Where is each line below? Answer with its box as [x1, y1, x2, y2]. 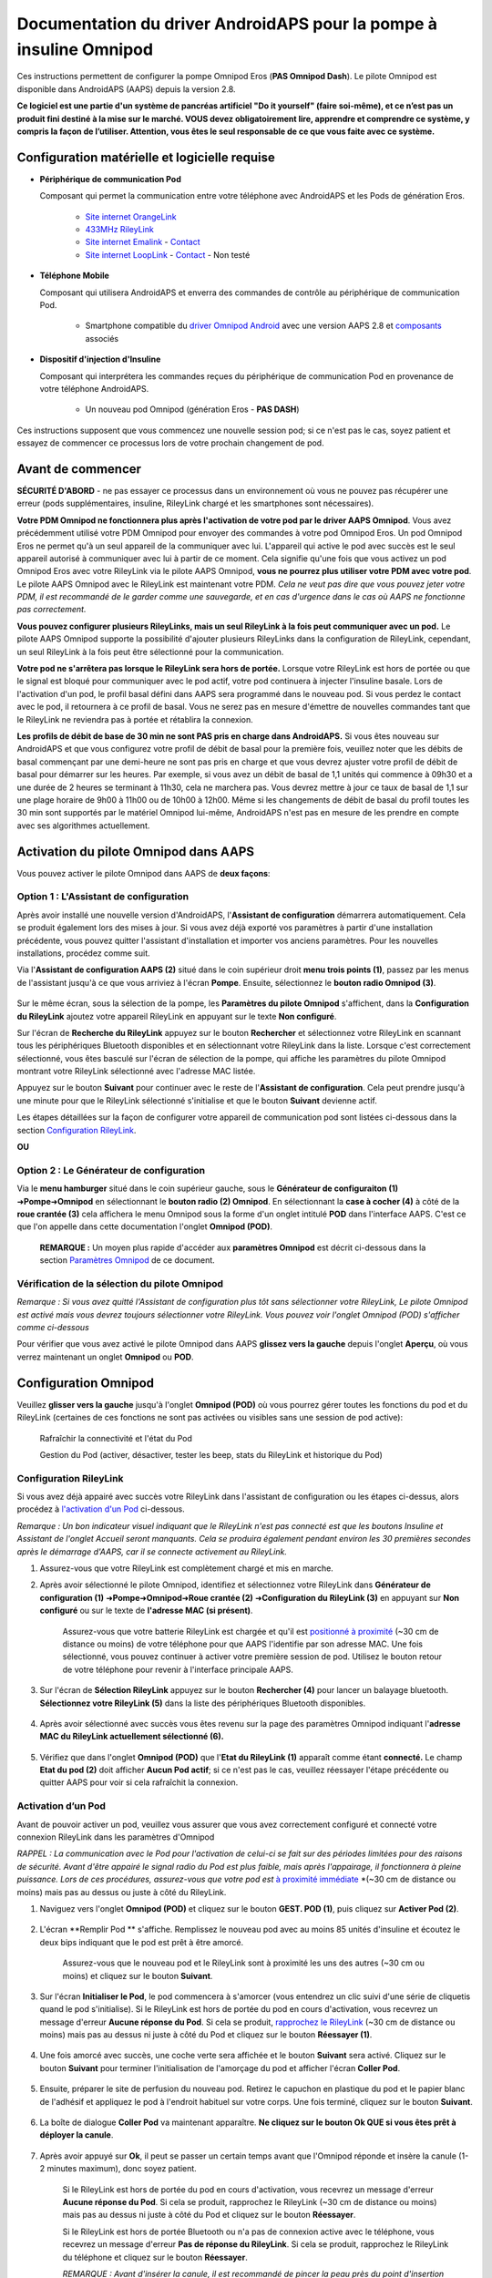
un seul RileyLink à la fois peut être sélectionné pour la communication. [16, 646, 284, 657]
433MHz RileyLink [85, 223, 154, 234]
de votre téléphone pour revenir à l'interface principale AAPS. [62, 1664, 293, 1675]
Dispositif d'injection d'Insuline [39, 354, 161, 364]
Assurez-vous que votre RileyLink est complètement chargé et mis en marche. [39, 1563, 334, 1574]
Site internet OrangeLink [85, 210, 177, 222]
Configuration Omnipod [16, 1375, 155, 1390]
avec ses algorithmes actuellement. [16, 820, 150, 831]
